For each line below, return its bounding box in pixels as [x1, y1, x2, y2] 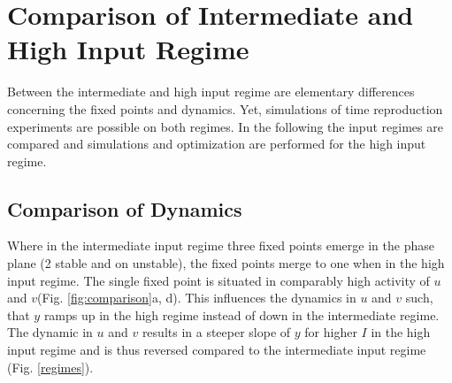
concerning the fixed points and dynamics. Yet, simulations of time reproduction [7, 99, 443, 118]
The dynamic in [7, 323, 93, 341]
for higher [304, 323, 357, 341]
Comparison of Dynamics [7, 195, 242, 222]
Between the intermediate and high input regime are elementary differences [7, 82, 415, 101]
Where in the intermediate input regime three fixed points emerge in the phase [7, 236, 434, 255]
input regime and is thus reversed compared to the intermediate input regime [7, 341, 426, 359]
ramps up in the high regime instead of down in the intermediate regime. [43, 305, 440, 324]
